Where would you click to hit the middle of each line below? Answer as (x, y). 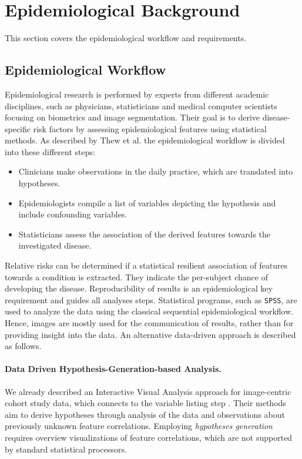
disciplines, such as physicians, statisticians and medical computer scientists (141, 105)
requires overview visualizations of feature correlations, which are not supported (149, 438)
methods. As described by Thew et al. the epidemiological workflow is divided (145, 140)
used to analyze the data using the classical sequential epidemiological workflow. (149, 311)
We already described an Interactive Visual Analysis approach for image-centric (148, 391)
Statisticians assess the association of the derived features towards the (145, 234)
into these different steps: (50, 151)
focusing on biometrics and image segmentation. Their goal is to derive (132, 117)
